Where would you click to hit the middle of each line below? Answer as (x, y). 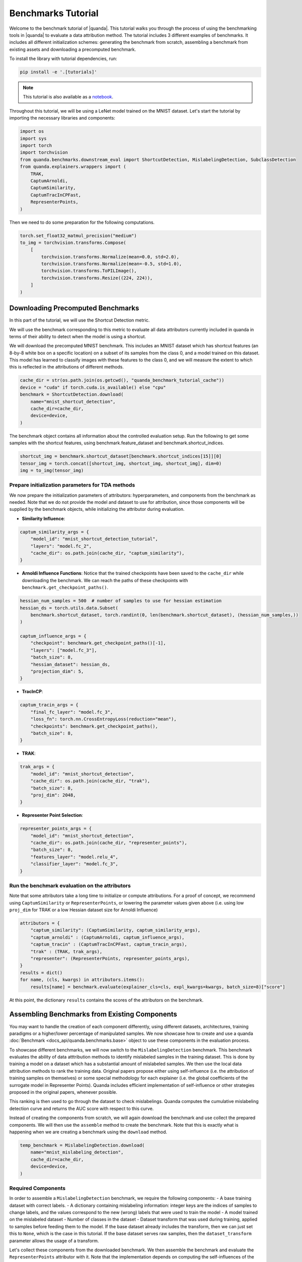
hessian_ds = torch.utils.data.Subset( (69, 608)
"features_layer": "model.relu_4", (74, 857)
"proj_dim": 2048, (53, 795)
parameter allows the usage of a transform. (54, 1241)
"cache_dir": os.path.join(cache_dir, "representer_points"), (109, 843)
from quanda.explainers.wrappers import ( (73, 167)
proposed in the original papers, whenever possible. (63, 1092)
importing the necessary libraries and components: (62, 118)
